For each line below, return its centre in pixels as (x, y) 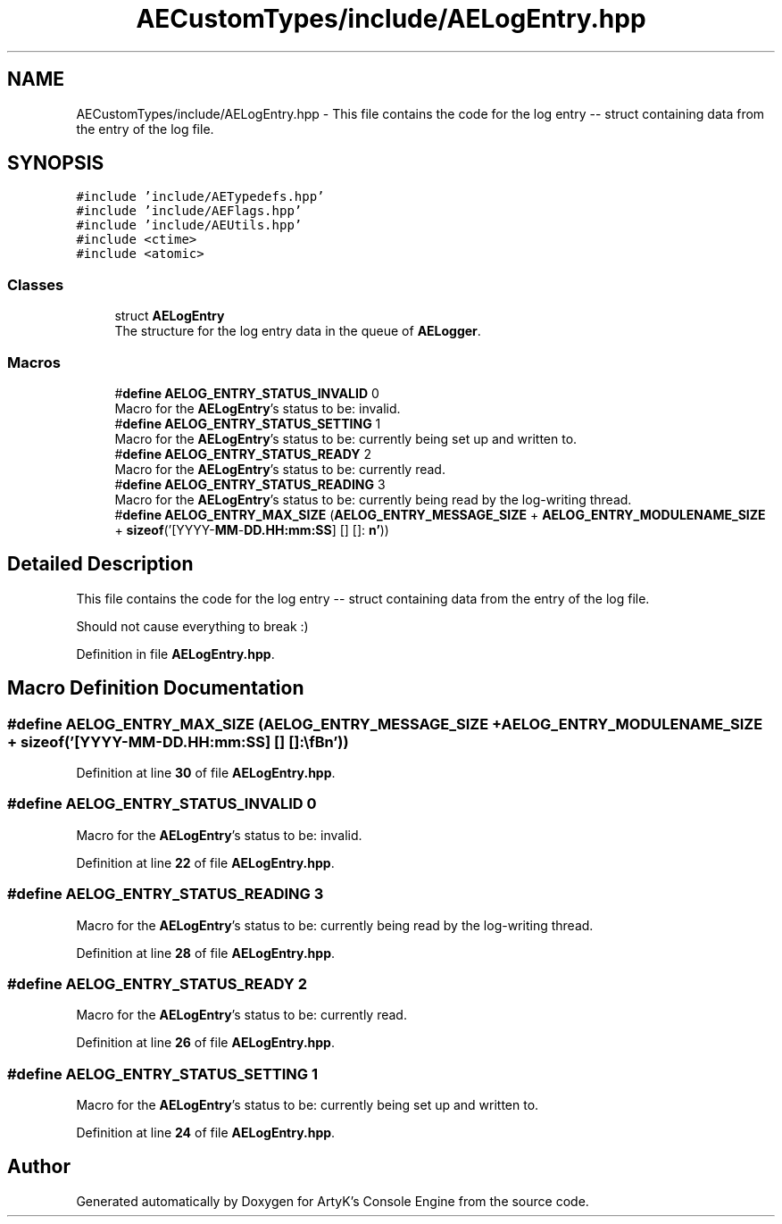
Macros (34, 362)
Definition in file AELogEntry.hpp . (175, 654)
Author (39, 1167)
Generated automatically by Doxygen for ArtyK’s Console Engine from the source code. (333, 1201)
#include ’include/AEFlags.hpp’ (189, 211)
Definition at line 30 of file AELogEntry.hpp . (206, 773)
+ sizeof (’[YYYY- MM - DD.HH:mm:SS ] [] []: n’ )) (252, 529)
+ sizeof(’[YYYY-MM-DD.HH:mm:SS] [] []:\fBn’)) (178, 741)
